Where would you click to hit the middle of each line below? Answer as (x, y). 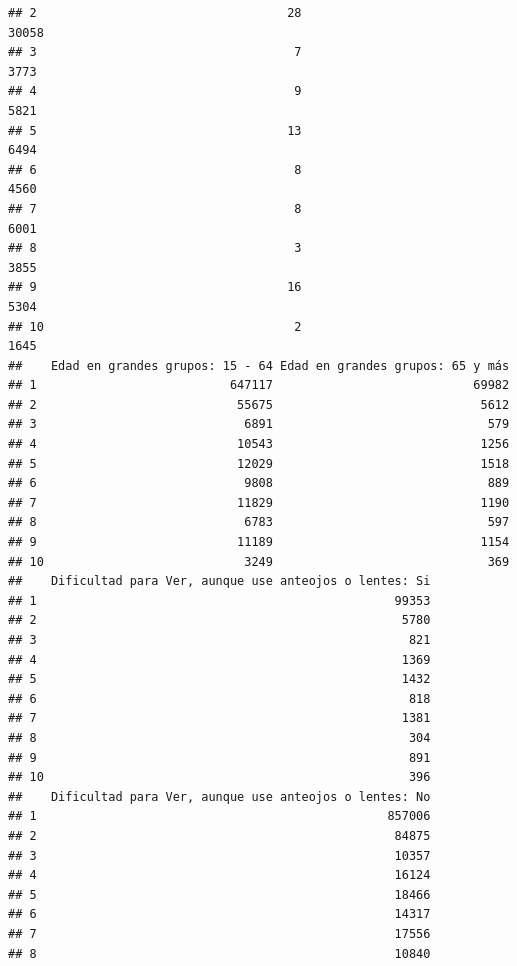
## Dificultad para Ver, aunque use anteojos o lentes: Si (219, 581)
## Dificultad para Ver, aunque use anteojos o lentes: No (219, 796)
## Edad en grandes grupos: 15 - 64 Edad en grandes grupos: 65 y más (259, 365)
